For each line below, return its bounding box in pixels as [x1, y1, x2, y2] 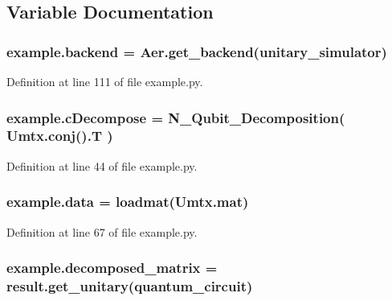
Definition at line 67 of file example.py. [6, 223, 198, 240]
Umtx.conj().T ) [6, 126, 113, 146]
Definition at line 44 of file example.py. [6, 157, 198, 174]
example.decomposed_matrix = [6, 258, 218, 278]
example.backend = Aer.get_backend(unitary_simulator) [6, 41, 387, 61]
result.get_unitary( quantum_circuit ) [6, 275, 253, 295]
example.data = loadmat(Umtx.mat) [6, 192, 249, 212]
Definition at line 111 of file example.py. [6, 73, 203, 89]
